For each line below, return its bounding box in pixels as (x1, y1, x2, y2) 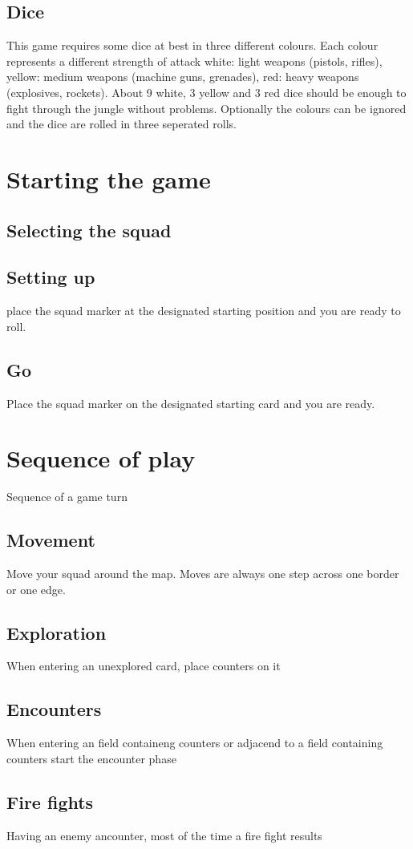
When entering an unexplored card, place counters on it (6, 657, 281, 674)
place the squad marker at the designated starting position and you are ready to (6, 302, 401, 319)
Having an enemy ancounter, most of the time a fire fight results (6, 827, 322, 843)
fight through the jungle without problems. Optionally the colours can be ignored (6, 99, 407, 116)
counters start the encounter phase (6, 750, 176, 766)
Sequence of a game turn (6, 488, 128, 505)
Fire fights (6, 789, 94, 814)
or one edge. (6, 580, 66, 597)
